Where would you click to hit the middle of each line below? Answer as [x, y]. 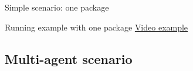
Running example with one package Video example [97, 27]
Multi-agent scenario [69, 58]
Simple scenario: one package [57, 7]
